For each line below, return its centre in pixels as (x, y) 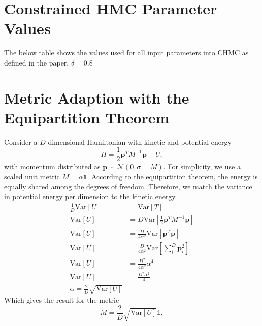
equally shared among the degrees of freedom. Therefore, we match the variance (128, 186)
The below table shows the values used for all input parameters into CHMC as (126, 53)
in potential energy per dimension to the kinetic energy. (91, 196)
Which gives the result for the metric (62, 300)
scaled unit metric (32, 176)
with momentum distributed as (52, 166)
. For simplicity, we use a (202, 166)
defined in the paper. (37, 62)
